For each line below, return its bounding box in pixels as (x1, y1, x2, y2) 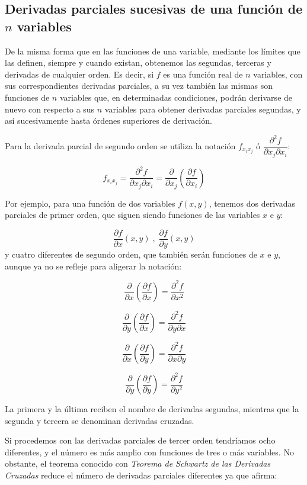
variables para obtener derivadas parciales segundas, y (104, 102, 301, 115)
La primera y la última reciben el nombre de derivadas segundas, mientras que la (5, 403, 299, 415)
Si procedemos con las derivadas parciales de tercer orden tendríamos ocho (5, 434, 276, 447)
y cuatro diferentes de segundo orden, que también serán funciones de (5, 248, 257, 261)
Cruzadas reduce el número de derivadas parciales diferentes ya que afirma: (5, 469, 277, 481)
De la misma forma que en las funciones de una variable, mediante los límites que (5, 44, 300, 57)
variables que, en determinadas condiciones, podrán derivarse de (59, 91, 293, 103)
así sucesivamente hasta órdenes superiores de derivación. (5, 114, 212, 127)
